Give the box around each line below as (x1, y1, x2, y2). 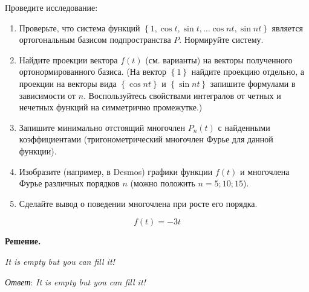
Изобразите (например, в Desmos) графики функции (19, 165, 213, 177)
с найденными (218, 121, 270, 133)
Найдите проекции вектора (19, 53, 118, 66)
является (272, 21, 304, 34)
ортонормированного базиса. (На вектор (19, 65, 167, 78)
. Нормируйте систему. (179, 33, 264, 46)
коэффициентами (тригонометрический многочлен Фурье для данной (19, 133, 273, 145)
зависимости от (19, 89, 76, 101)
